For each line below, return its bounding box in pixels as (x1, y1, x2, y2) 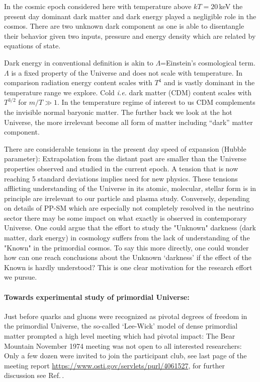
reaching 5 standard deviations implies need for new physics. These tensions (4, 173, 238, 183)
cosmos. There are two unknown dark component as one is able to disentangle (4, 21, 244, 31)
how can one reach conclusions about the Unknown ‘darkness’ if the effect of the (4, 252, 251, 263)
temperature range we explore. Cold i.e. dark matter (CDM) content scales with (4, 87, 251, 97)
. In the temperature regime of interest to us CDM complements (57, 97, 255, 107)
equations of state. (4, 40, 61, 51)
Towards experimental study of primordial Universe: (4, 291, 190, 302)
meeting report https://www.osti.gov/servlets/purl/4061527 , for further (4, 360, 225, 370)
